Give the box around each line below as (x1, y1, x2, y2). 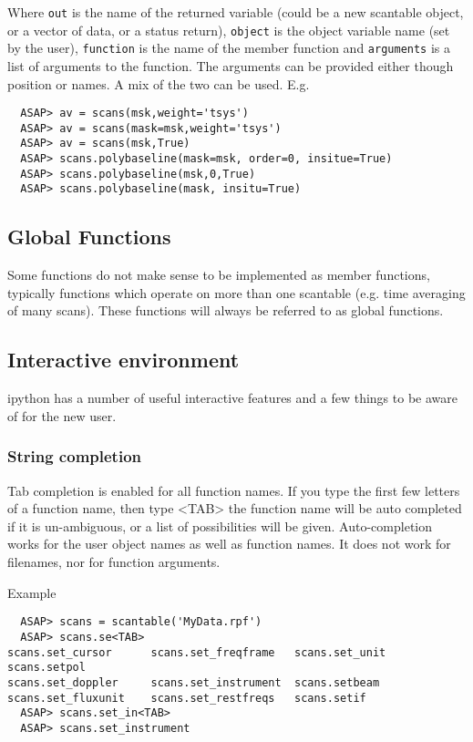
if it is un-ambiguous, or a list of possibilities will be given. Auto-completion (7, 516, 433, 535)
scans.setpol (7, 661, 86, 675)
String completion (7, 445, 141, 468)
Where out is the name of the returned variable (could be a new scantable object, (7, 3, 464, 21)
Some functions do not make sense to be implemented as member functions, (7, 265, 430, 284)
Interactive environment (7, 345, 240, 374)
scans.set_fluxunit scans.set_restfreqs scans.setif (7, 691, 366, 705)
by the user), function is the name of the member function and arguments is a (7, 38, 451, 57)
